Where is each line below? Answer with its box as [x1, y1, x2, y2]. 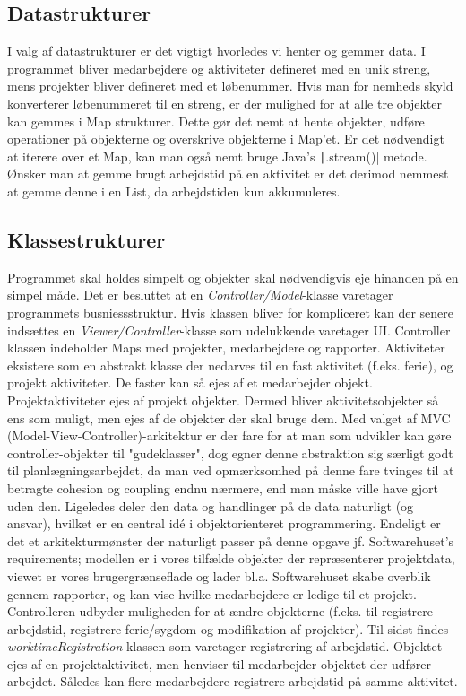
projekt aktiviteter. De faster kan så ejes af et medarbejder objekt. [7, 373, 373, 392]
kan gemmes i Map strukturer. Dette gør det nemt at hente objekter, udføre [7, 111, 425, 130]
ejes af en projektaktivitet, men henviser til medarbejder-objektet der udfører [7, 654, 431, 673]
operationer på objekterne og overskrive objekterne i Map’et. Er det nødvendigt [7, 129, 444, 148]
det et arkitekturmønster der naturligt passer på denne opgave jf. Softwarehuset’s [7, 531, 454, 550]
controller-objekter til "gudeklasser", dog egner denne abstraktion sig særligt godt [7, 443, 453, 462]
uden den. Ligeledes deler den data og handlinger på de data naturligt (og [7, 496, 414, 515]
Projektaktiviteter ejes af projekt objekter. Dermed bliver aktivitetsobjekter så [7, 390, 439, 409]
